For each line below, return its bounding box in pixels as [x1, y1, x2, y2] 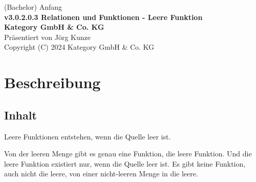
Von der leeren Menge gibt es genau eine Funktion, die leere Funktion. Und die [4, 148, 252, 159]
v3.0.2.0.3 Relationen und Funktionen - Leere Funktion [4, 11, 203, 22]
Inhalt [4, 107, 37, 123]
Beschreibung [4, 72, 101, 93]
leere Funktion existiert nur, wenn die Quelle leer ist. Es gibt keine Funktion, [4, 158, 246, 169]
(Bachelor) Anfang [4, 2, 62, 12]
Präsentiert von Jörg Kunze [4, 31, 91, 42]
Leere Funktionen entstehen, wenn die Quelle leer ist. [4, 131, 171, 141]
